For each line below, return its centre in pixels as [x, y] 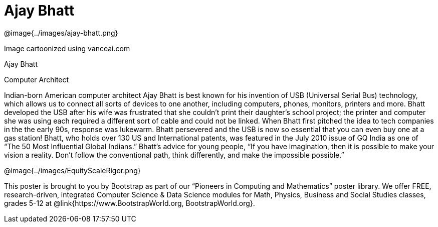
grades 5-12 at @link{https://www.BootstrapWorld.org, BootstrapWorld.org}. [130, 203]
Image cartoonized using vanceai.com [67, 48]
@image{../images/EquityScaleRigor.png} [72, 170]
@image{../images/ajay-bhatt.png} [61, 33]
